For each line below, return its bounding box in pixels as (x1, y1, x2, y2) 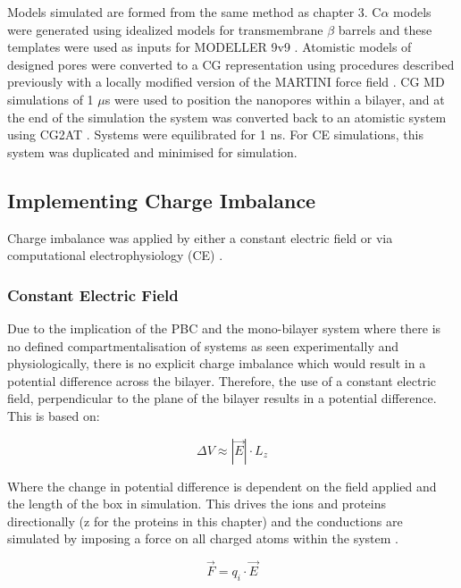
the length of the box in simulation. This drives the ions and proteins (7, 494, 386, 513)
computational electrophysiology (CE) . (7, 246, 223, 265)
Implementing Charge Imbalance (7, 186, 316, 214)
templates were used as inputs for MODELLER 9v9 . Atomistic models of (7, 38, 412, 56)
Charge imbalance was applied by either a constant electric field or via (7, 228, 393, 247)
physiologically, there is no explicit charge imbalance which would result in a (7, 354, 426, 373)
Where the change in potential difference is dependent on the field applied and (7, 476, 437, 495)
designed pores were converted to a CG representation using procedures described (7, 55, 455, 73)
